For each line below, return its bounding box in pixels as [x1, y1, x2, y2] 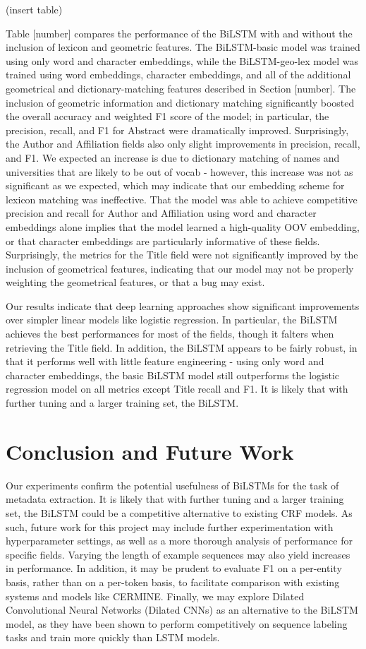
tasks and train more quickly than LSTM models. [6, 630, 220, 645]
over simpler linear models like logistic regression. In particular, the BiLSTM [6, 312, 338, 327]
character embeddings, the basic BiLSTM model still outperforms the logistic [6, 367, 340, 382]
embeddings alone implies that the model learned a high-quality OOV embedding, [6, 219, 360, 234]
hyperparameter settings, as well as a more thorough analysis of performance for [6, 533, 353, 548]
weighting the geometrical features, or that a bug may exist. [6, 275, 265, 290]
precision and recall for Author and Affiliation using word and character [6, 206, 317, 220]
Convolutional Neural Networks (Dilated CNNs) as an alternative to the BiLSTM [6, 602, 358, 617]
